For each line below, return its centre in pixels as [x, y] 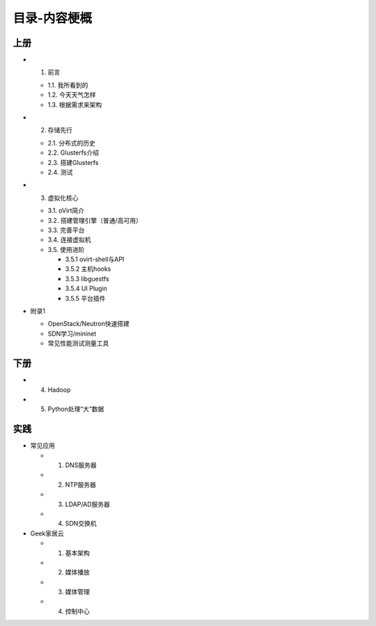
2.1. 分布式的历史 [72, 143]
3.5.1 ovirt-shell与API [95, 259]
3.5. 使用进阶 [66, 249]
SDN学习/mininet [72, 334]
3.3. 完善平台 [66, 230]
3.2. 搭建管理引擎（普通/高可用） [95, 220]
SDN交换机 [81, 524]
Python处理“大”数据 [76, 409]
